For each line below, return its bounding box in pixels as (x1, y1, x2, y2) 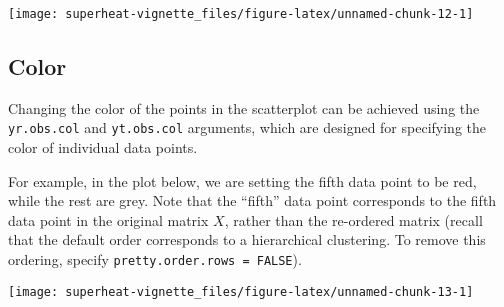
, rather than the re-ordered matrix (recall (224, 209, 483, 230)
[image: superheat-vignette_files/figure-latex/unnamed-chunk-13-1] (8, 284, 474, 299)
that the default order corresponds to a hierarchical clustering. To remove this (8, 229, 486, 250)
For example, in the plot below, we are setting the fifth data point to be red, (8, 170, 477, 191)
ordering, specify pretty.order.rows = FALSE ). (8, 249, 302, 270)
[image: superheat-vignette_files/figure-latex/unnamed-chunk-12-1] (8, 7, 474, 21)
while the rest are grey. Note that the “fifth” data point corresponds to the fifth (8, 190, 497, 211)
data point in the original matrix (8, 209, 209, 230)
